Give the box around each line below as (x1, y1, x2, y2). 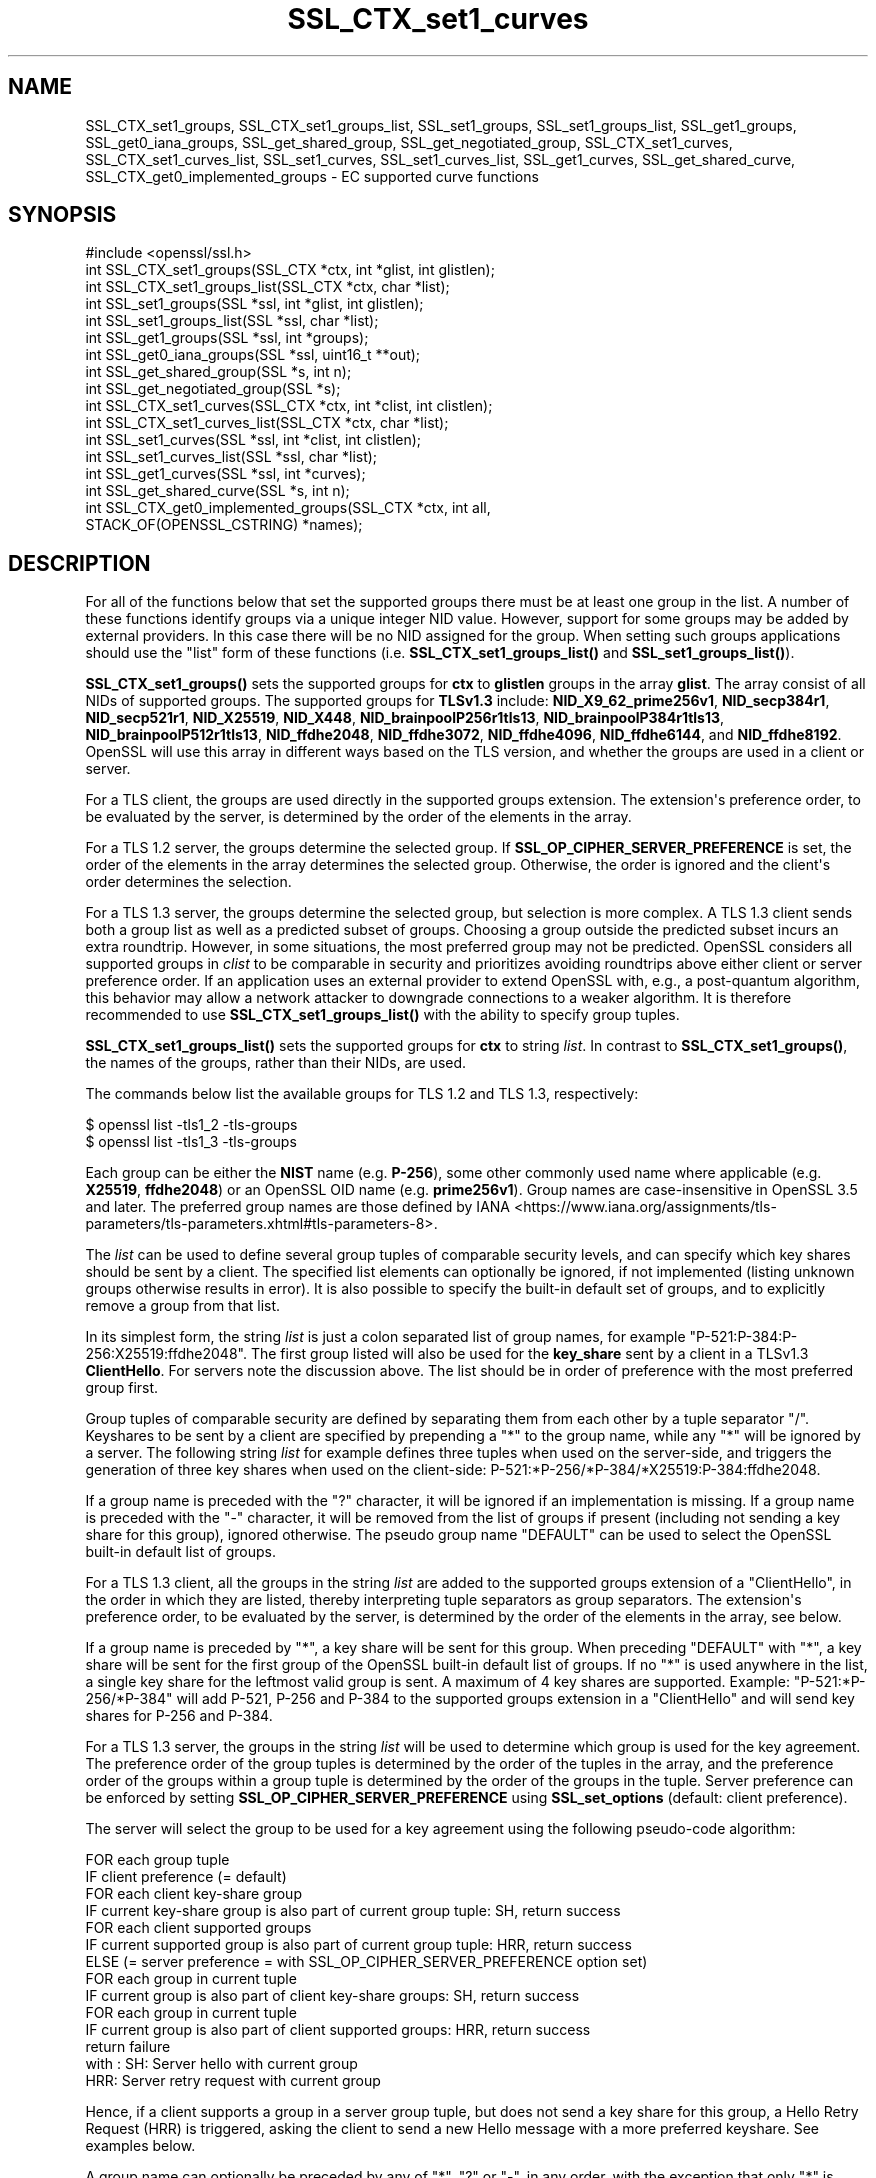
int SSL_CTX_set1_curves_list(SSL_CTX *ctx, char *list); (85, 414, 449, 432)
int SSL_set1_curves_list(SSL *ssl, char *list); (85, 448, 378, 466)
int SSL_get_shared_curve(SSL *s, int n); (85, 482, 350, 500)
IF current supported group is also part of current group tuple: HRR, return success (85, 1936, 632, 1954)
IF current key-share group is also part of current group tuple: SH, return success (85, 1902, 621, 1920)
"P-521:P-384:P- (689, 1328, 798, 1346)
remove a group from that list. (85, 1297, 281, 1315)
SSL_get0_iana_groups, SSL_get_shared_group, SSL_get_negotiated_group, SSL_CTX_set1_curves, (85, 133, 733, 151)
